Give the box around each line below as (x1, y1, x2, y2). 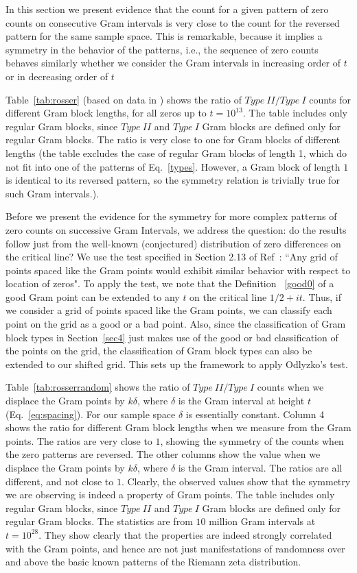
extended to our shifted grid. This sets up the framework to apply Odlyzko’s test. (5, 356, 348, 371)
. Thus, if (302, 289, 341, 304)
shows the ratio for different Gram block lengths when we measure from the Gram (5, 420, 352, 435)
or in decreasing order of (5, 69, 108, 83)
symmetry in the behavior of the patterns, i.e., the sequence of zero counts (5, 42, 319, 56)
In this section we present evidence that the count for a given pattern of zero (5, 2, 329, 16)
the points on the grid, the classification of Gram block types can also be (5, 343, 312, 358)
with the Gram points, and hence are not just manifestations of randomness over (5, 541, 345, 555)
